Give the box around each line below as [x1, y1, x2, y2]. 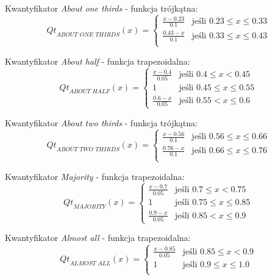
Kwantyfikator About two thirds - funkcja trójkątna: [5, 116, 198, 129]
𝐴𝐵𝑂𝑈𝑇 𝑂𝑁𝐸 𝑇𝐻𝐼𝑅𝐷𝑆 [56, 31, 120, 38]
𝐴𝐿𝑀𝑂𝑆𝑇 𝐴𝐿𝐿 [70, 260, 111, 267]
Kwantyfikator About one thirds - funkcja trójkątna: [5, 2, 198, 14]
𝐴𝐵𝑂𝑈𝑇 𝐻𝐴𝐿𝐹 [69, 88, 110, 95]
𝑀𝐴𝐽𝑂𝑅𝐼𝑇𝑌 [73, 204, 106, 210]
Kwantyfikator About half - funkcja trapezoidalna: [5, 54, 190, 67]
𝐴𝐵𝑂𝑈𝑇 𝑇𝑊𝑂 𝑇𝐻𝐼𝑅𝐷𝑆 [56, 146, 120, 153]
